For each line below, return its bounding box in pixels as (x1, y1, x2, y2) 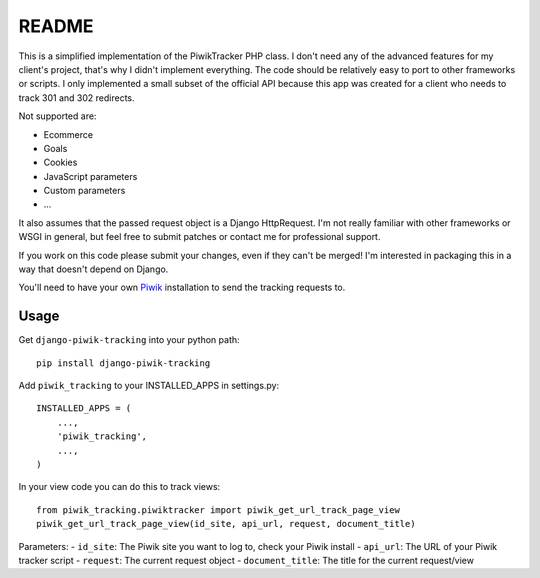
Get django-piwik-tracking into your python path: (18, 334, 240, 346)
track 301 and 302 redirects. (18, 91, 135, 104)
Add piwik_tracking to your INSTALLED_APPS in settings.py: (18, 380, 280, 392)
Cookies (43, 156, 78, 169)
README (18, 15, 94, 37)
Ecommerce (43, 128, 94, 140)
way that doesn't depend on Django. (18, 263, 169, 275)
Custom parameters (43, 185, 126, 197)
